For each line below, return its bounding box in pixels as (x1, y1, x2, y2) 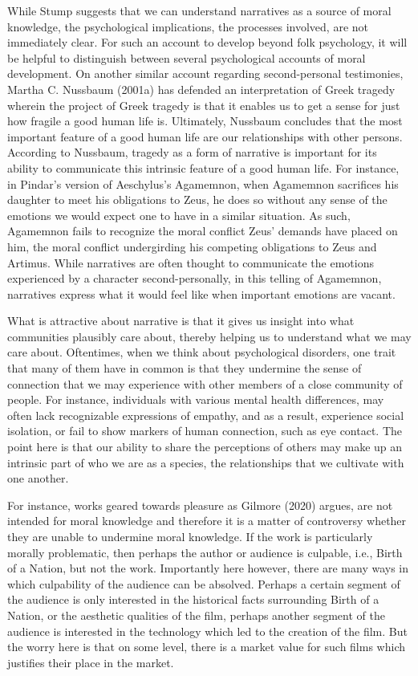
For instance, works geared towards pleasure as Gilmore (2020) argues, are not (7, 496, 393, 513)
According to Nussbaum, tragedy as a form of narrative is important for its (7, 144, 377, 161)
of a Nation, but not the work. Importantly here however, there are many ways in (7, 560, 409, 576)
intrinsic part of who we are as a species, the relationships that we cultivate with (7, 454, 404, 470)
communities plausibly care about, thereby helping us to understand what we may (7, 328, 412, 344)
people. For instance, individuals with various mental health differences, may (7, 391, 384, 408)
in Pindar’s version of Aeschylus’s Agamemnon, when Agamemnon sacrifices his (7, 175, 399, 192)
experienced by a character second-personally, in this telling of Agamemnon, (7, 270, 382, 287)
